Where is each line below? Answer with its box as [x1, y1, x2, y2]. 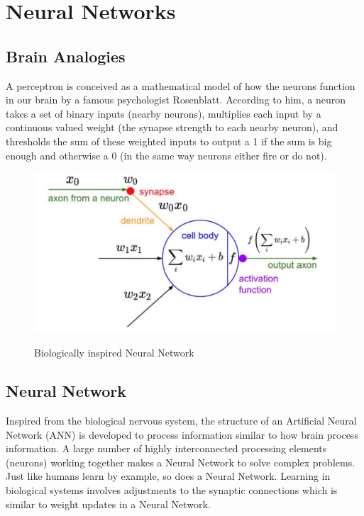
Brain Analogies [6, 45, 126, 67]
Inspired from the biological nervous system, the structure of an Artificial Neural [6, 413, 357, 428]
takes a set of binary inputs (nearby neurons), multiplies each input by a [6, 106, 321, 120]
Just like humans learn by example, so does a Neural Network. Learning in [6, 469, 331, 483]
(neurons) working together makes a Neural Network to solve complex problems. [6, 454, 355, 469]
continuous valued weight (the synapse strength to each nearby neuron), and [6, 120, 338, 135]
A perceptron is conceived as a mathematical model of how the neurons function [6, 78, 355, 93]
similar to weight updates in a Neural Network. [6, 496, 211, 511]
